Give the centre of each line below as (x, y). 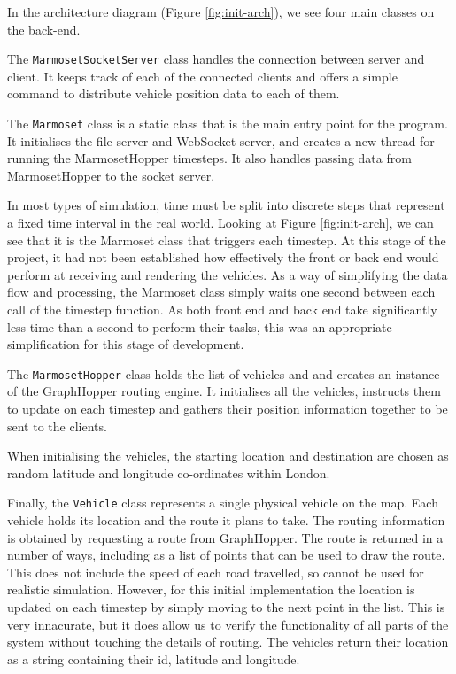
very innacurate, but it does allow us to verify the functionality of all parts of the (228, 624)
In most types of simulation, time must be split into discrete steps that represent (226, 205)
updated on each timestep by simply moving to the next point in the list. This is (226, 607)
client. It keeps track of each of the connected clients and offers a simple (202, 76)
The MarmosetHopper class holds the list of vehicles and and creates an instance (224, 373)
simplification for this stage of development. (126, 344)
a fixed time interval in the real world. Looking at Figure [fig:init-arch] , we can (220, 223)
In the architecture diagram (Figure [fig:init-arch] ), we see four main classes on (221, 12)
